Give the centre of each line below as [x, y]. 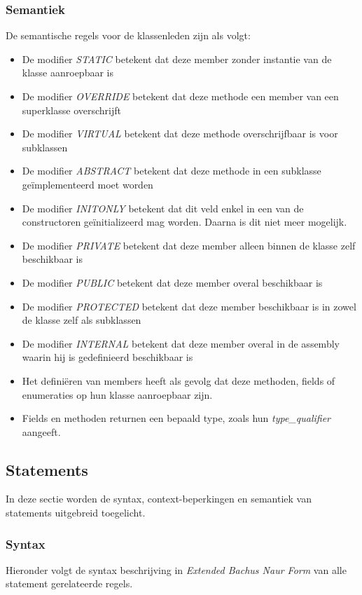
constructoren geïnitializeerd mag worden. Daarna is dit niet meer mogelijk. [185, 222]
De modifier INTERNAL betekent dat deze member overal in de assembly [181, 343]
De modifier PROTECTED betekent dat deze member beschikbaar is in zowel [189, 306]
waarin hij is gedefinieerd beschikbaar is [107, 357]
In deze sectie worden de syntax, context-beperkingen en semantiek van [159, 499]
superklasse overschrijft [72, 110]
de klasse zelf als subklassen [82, 320]
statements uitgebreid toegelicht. [76, 513]
